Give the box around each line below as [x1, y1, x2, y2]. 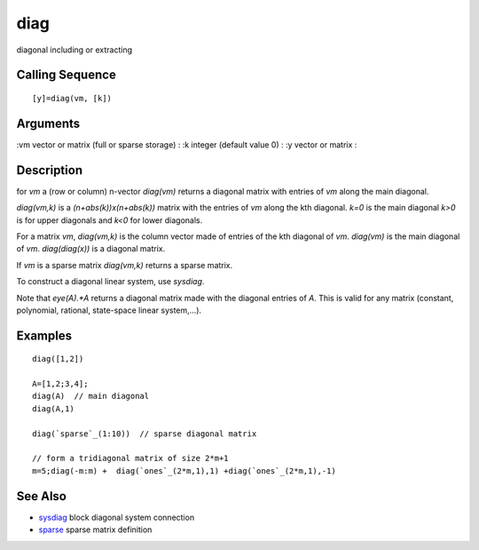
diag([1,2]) [32, 354, 84, 364]
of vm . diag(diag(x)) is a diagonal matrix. [16, 243, 166, 254]
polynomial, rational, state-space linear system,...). [16, 305, 202, 315]
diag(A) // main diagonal [32, 391, 150, 402]
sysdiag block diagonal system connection [38, 512, 195, 522]
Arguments [16, 116, 81, 131]
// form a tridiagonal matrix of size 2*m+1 [32, 453, 230, 464]
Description [16, 163, 83, 178]
